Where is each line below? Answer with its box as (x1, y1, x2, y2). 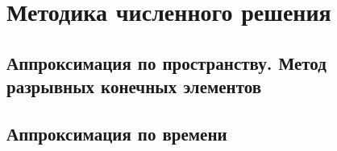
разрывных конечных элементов (6, 74, 262, 99)
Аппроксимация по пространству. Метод (6, 50, 327, 75)
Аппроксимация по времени (6, 120, 227, 145)
